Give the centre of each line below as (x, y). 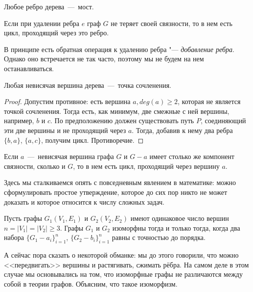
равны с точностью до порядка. (159, 237)
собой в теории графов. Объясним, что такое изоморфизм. (91, 283)
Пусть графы (23, 218)
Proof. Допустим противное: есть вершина (67, 101)
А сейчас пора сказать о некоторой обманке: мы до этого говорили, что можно (121, 255)
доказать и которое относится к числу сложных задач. (84, 201)
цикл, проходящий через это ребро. (57, 33)
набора (14, 237)
